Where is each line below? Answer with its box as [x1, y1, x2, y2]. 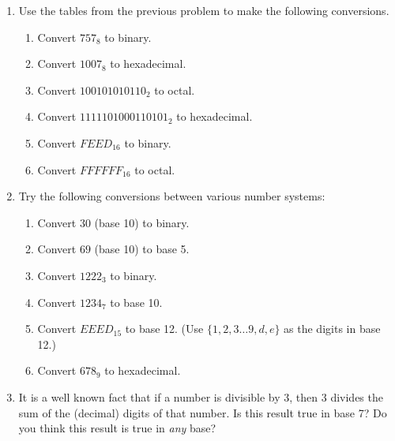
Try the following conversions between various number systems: [18, 188, 325, 204]
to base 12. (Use [125, 320, 204, 337]
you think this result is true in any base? [18, 420, 216, 436]
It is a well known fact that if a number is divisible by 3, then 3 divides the [18, 388, 383, 405]
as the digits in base [284, 320, 381, 337]
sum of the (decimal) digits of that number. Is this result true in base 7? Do [18, 404, 387, 420]
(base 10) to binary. [94, 214, 190, 230]
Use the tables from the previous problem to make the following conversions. [18, 2, 389, 18]
